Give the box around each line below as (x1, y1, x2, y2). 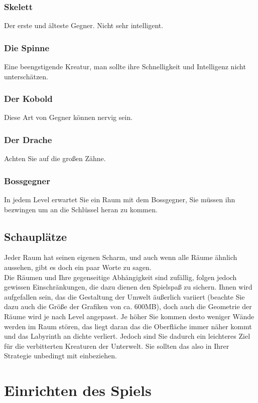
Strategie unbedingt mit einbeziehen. (4, 350, 117, 361)
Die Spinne (4, 41, 50, 54)
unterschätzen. (4, 71, 49, 81)
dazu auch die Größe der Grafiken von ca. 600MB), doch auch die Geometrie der (4, 301, 252, 312)
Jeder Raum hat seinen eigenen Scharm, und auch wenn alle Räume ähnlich (4, 252, 237, 262)
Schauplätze (4, 228, 67, 244)
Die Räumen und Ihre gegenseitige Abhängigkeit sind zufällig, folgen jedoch (4, 272, 237, 282)
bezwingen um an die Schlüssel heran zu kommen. (4, 204, 158, 214)
